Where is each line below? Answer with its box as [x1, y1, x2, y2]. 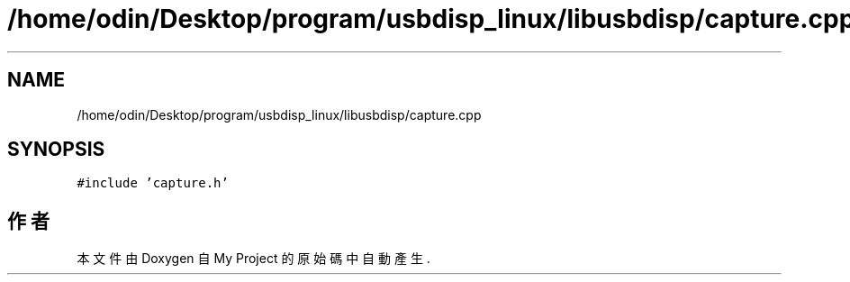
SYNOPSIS [7, 138, 105, 161]
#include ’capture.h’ [77, 176, 229, 191]
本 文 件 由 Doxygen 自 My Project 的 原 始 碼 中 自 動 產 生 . [77, 250, 430, 267]
